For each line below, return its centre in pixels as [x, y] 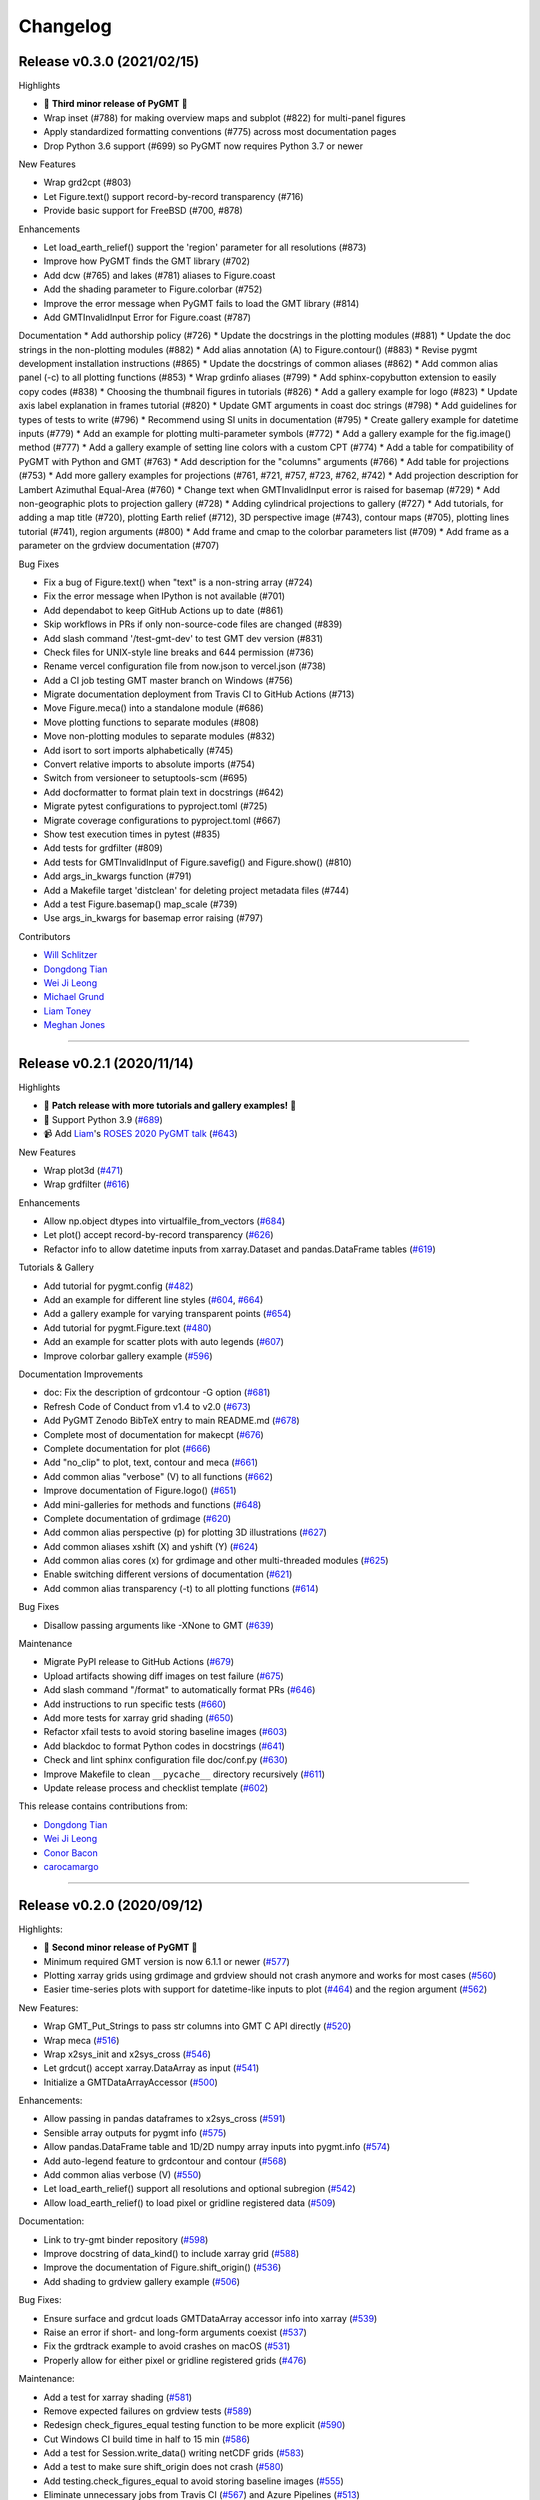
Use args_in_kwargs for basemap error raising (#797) [153, 918]
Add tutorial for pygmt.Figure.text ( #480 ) [127, 1327]
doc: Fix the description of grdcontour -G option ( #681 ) [157, 1392]
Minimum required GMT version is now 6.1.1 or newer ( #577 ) [166, 1961]
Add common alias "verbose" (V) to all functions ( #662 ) [158, 1476]
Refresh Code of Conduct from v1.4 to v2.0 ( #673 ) [147, 1406]
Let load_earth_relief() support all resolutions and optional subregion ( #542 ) [200, 2189]
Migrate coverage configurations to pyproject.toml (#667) [162, 820]
